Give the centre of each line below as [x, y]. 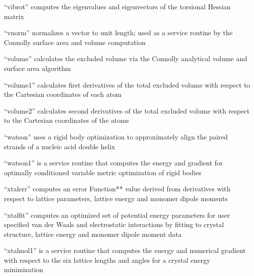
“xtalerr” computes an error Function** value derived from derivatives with [117, 189]
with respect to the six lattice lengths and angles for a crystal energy [107, 260]
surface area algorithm [37, 68]
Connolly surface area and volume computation [75, 42]
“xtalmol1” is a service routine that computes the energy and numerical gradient [125, 250]
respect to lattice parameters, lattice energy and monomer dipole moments [116, 198]
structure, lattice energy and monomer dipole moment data [93, 234]
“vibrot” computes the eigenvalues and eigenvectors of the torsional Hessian [117, 6]
